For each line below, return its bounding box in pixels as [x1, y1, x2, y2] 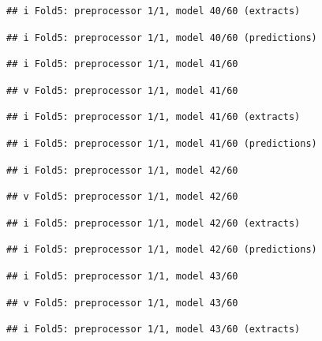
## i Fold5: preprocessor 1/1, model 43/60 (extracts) [6, 324, 301, 335]
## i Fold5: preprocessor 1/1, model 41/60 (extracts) [6, 111, 301, 123]
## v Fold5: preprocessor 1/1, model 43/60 [6, 297, 238, 309]
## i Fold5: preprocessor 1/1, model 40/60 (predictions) [6, 32, 317, 43]
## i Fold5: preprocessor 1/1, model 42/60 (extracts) [6, 217, 301, 229]
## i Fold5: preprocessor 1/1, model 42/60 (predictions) [6, 244, 317, 256]
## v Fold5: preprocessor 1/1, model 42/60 [6, 191, 238, 203]
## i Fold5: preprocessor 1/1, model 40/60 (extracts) [6, 6, 301, 17]
